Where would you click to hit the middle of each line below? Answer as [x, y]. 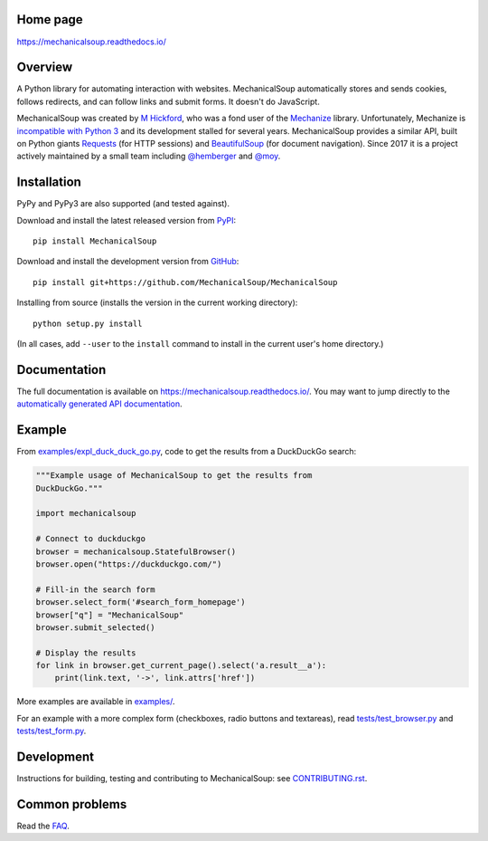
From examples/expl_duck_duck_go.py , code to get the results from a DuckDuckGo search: [187, 452]
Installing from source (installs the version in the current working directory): [157, 302]
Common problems [72, 804]
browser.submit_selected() [95, 627]
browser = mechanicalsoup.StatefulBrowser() [136, 551]
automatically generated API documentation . [99, 404]
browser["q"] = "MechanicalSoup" [110, 615]
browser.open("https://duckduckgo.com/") [129, 564]
